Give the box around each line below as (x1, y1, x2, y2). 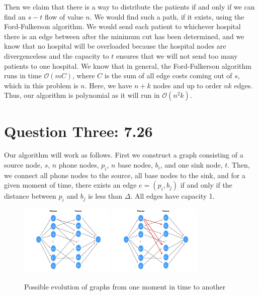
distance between (4, 191, 56, 201)
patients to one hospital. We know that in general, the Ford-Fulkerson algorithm (4, 60, 251, 71)
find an (4, 11, 26, 22)
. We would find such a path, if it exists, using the (90, 11, 244, 22)
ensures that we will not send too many (116, 50, 238, 61)
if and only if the (180, 180, 232, 190)
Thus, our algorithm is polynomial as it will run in (4, 90, 160, 100)
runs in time (4, 70, 42, 81)
